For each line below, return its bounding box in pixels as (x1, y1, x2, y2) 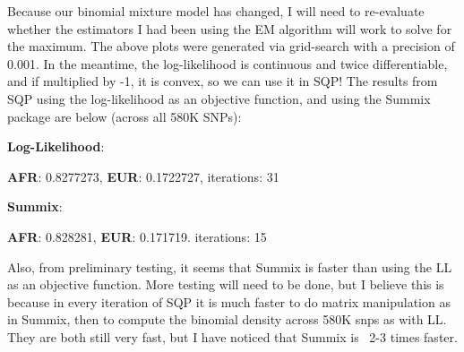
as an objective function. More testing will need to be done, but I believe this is (7, 275, 444, 294)
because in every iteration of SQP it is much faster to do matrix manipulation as (7, 292, 451, 311)
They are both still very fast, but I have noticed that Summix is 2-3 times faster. (7, 327, 458, 346)
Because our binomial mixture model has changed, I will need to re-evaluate (7, 2, 425, 20)
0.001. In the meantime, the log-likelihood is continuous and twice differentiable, (7, 54, 448, 73)
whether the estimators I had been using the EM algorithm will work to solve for (7, 19, 452, 38)
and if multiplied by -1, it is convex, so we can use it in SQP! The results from (7, 72, 438, 90)
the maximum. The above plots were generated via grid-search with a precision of (7, 37, 455, 56)
